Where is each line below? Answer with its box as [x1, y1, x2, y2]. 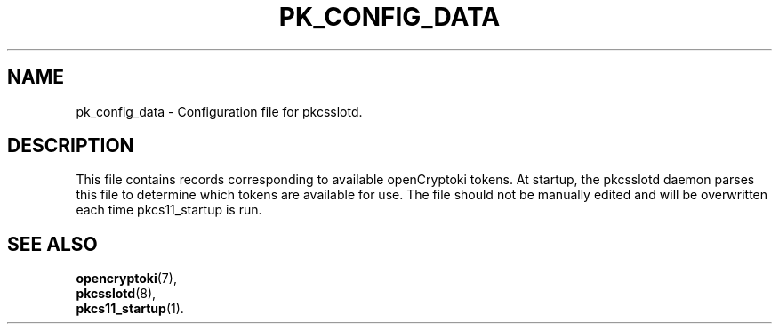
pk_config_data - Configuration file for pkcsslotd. [76, 103, 363, 119]
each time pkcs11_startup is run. [76, 202, 262, 218]
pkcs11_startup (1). [76, 301, 184, 317]
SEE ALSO [7, 232, 98, 255]
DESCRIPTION [7, 134, 134, 157]
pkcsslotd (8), [76, 286, 157, 302]
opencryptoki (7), [76, 270, 177, 287]
